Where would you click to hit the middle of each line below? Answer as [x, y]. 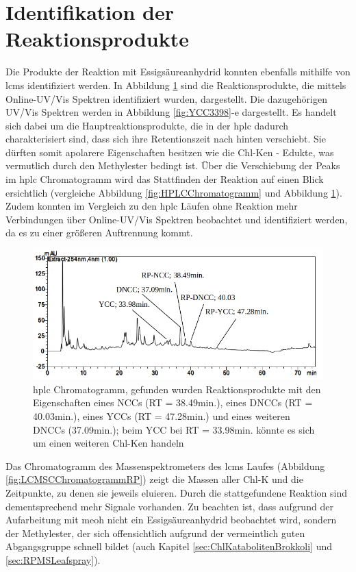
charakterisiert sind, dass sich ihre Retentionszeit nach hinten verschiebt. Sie [166, 139]
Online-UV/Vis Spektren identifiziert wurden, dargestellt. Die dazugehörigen [166, 98]
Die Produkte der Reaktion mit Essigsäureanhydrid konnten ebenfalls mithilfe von [178, 72]
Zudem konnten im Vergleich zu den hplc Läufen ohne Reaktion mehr [152, 206]
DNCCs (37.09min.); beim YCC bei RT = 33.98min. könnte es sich [174, 429]
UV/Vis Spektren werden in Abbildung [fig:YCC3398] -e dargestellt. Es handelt [171, 112]
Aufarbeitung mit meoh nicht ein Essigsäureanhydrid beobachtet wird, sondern [171, 520]
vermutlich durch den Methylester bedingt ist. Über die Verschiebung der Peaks [173, 165]
